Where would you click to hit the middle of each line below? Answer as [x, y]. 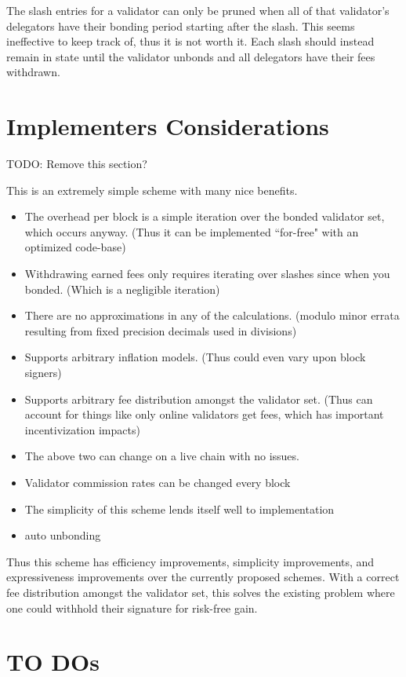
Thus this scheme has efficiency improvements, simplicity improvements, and [190, 561]
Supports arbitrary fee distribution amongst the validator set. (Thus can [199, 399]
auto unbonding [63, 535]
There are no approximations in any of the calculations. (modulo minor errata [212, 315]
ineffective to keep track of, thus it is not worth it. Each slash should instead [190, 41]
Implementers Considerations [168, 126]
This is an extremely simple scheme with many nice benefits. [152, 190]
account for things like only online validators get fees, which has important [204, 414]
